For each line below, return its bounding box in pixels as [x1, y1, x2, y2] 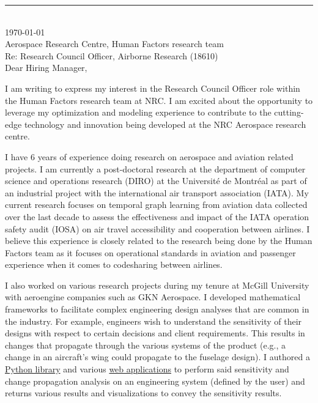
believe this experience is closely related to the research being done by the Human [5, 234, 312, 247]
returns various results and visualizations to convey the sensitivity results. [5, 386, 282, 399]
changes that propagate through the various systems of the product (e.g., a [5, 338, 286, 351]
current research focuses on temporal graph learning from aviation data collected [5, 198, 308, 211]
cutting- [274, 106, 304, 119]
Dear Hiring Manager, [5, 61, 87, 74]
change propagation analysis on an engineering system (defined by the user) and [5, 374, 305, 387]
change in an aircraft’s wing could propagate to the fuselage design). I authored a [5, 350, 310, 363]
